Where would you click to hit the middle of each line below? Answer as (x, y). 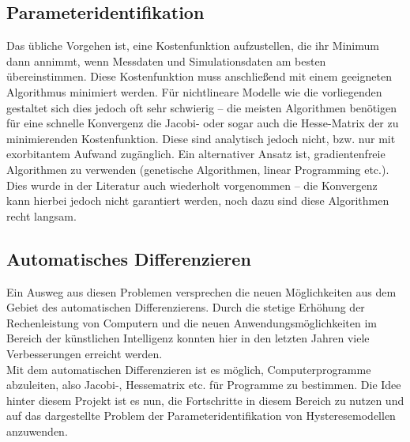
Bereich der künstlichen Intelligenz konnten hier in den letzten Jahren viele (188, 338)
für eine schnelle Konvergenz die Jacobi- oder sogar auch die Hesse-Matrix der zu (203, 123)
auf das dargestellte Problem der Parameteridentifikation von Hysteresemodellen (201, 416)
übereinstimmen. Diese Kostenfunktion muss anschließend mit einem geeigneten (199, 76)
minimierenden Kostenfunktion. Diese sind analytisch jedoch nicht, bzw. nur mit (201, 138)
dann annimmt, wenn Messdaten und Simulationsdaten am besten (166, 60)
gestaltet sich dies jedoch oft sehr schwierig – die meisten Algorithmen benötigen (202, 107)
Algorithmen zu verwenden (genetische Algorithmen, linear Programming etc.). (198, 169)
